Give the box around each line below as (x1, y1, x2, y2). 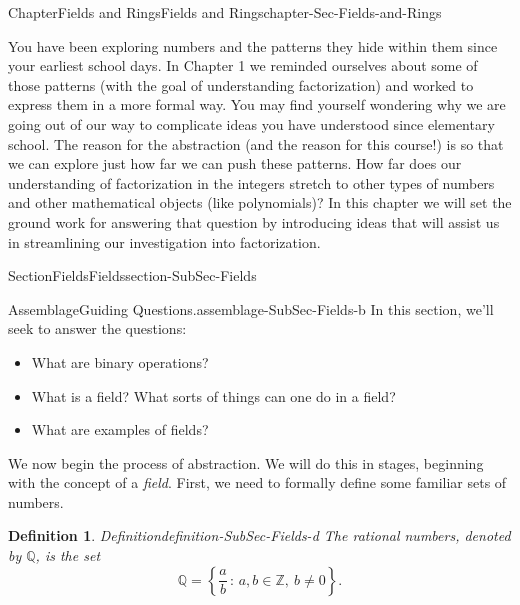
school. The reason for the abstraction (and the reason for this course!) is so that (8, 133, 504, 154)
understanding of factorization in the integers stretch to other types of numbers (8, 172, 495, 193)
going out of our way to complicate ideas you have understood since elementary (8, 113, 495, 134)
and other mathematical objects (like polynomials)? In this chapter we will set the (8, 192, 512, 213)
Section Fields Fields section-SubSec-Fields (8, 265, 257, 286)
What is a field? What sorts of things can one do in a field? (31, 385, 396, 406)
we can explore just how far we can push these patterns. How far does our (8, 153, 462, 174)
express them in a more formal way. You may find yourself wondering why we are (8, 94, 506, 115)
